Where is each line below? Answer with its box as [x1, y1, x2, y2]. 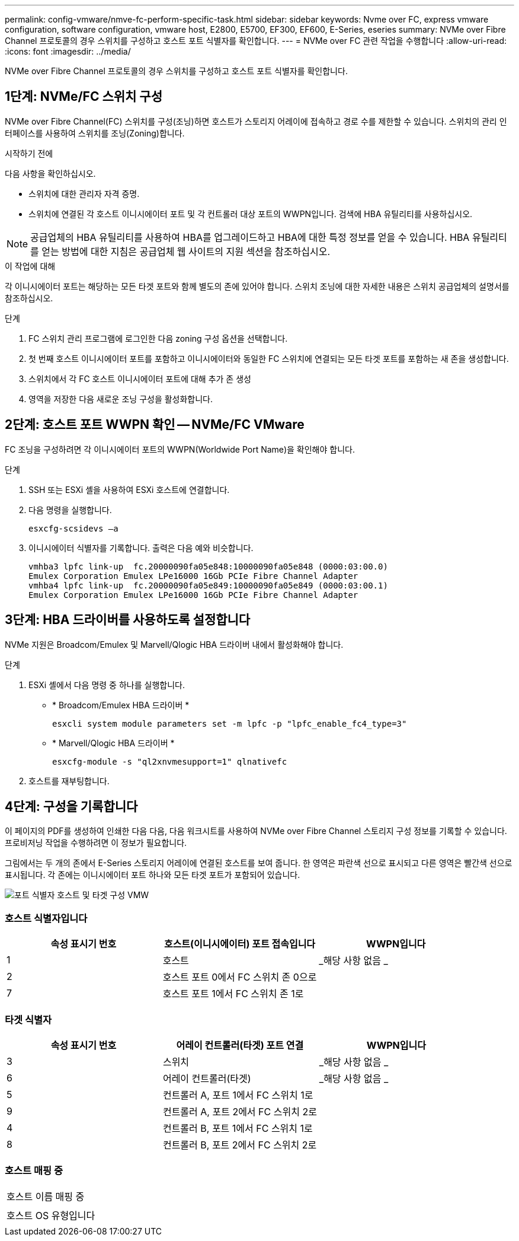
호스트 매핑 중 [5, 1164, 63, 1177]
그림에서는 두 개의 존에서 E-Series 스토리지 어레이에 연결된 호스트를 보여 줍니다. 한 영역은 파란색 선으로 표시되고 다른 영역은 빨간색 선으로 [5, 858, 512, 868]
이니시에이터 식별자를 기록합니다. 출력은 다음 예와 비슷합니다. [28, 542, 254, 553]
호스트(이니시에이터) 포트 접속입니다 [164, 938, 316, 950]
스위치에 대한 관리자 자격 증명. [28, 188, 140, 199]
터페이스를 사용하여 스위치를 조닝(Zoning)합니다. [5, 128, 185, 138]
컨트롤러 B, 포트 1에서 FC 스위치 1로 [162, 1122, 313, 1134]
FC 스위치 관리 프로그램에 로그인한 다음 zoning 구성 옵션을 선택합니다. [28, 333, 288, 343]
